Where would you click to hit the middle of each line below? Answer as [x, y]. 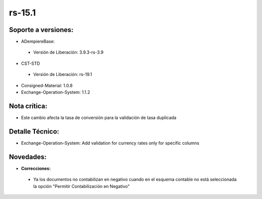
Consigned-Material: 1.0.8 [47, 85]
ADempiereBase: [38, 42]
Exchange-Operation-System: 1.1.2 [56, 92]
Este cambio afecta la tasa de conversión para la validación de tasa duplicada [99, 117]
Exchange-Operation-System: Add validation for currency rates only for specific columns [110, 143]
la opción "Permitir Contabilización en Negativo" [82, 186]
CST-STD [31, 63]
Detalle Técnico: [34, 131]
